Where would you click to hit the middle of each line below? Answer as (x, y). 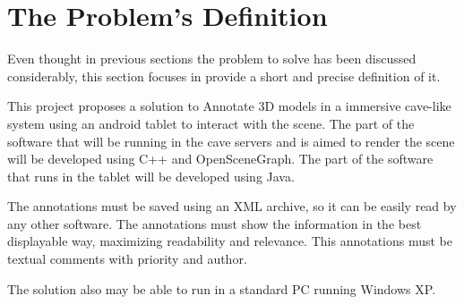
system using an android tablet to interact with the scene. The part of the (211, 123)
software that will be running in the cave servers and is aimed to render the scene (231, 141)
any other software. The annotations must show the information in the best (215, 223)
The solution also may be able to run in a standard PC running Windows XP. (222, 288)
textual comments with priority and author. (127, 259)
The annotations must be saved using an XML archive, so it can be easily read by (232, 206)
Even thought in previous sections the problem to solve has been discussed (212, 59)
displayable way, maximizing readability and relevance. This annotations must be (230, 241)
